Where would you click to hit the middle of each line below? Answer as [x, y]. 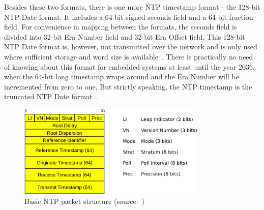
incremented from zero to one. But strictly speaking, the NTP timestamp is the [128, 86]
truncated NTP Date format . [51, 96]
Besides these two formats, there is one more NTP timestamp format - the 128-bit [132, 7]
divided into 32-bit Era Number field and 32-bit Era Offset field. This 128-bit [125, 36]
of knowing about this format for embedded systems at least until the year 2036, [129, 66]
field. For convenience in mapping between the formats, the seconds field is [121, 27]
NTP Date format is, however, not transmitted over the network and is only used [131, 47]
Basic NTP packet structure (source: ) [84, 201]
